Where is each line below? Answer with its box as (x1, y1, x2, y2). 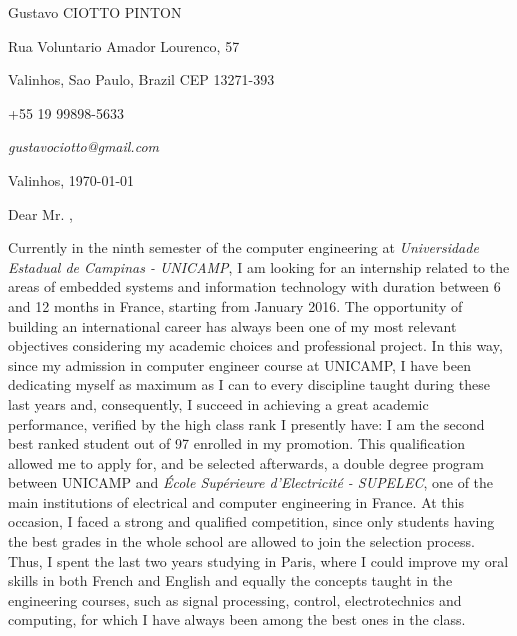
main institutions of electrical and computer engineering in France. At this (8, 491, 464, 512)
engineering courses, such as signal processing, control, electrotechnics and (8, 589, 462, 610)
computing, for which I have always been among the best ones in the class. (8, 609, 466, 630)
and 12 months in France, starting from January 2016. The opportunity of (8, 295, 463, 316)
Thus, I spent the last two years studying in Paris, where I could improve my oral (8, 550, 509, 571)
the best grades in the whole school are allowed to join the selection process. (8, 531, 475, 552)
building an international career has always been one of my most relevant (8, 315, 457, 336)
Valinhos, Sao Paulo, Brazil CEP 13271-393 (8, 69, 275, 90)
